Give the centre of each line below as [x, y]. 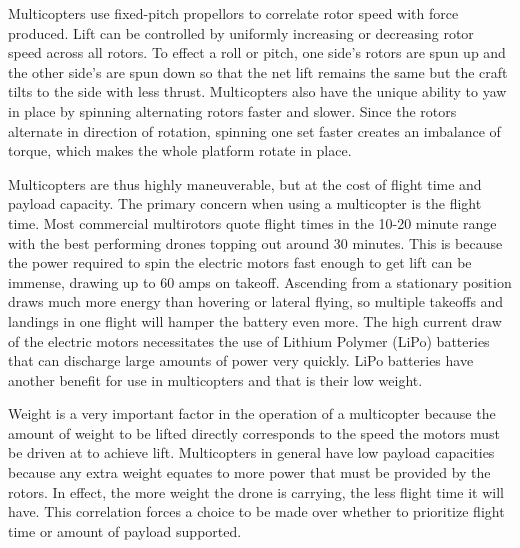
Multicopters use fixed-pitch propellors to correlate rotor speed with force [233, 13]
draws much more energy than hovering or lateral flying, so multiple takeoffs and [256, 301]
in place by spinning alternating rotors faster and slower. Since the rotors [232, 110]
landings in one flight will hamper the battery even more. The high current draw [255, 320]
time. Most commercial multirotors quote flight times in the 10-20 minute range [252, 222]
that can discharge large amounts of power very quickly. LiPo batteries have [241, 360]
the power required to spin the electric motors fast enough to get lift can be [240, 262]
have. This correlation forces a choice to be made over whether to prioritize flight [256, 511]
